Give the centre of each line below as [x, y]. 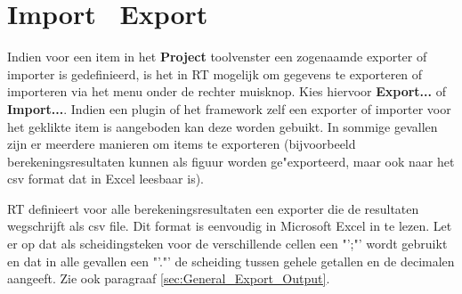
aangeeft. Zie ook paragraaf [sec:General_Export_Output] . [169, 278]
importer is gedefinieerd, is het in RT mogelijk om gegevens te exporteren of [215, 73]
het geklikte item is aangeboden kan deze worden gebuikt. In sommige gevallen [223, 126]
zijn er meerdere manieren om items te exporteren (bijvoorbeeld [182, 144]
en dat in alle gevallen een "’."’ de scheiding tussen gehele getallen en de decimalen [231, 261]
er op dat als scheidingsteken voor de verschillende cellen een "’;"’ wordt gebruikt [227, 244]
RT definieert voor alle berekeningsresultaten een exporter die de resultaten [213, 208]
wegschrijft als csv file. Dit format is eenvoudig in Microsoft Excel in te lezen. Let [230, 226]
